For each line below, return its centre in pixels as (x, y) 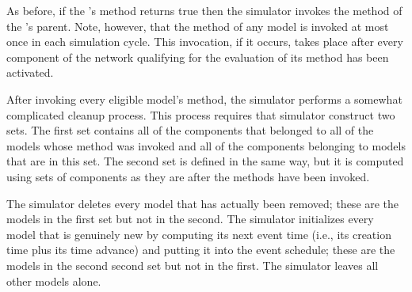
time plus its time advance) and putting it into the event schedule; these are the (201, 250)
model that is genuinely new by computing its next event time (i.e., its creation (199, 234)
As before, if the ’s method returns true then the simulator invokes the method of (204, 10)
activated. (30, 72)
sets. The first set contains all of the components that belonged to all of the (190, 130)
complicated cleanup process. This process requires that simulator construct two (201, 114)
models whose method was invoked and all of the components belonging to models (206, 145)
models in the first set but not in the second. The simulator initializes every (190, 219)
